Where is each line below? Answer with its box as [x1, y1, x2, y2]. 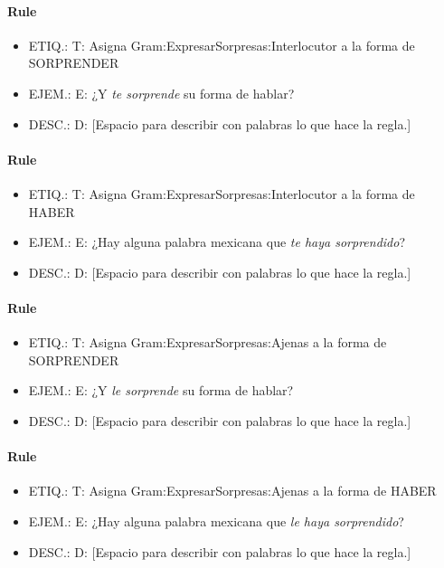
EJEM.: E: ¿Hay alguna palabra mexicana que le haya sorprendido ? [28, 511, 404, 530]
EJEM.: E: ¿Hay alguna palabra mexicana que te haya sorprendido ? [28, 232, 406, 251]
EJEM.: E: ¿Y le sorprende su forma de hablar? [28, 381, 294, 400]
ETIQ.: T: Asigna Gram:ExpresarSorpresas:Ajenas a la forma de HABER [28, 481, 437, 500]
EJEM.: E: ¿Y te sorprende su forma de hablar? [28, 83, 295, 102]
